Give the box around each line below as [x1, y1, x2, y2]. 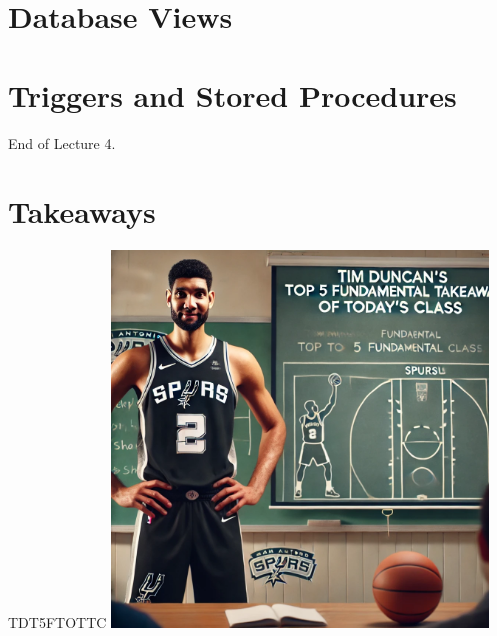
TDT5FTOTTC [8, 612, 107, 633]
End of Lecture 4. [8, 132, 116, 153]
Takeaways [8, 191, 156, 232]
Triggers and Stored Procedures [8, 74, 457, 115]
